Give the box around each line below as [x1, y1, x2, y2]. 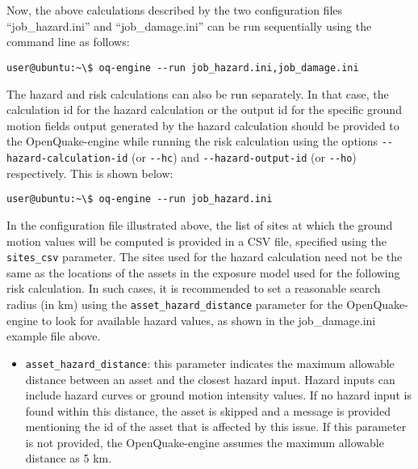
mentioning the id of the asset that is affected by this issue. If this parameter [25, 418, 407, 435]
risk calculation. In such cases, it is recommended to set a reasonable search [6, 280, 381, 297]
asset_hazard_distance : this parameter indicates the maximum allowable [25, 354, 395, 371]
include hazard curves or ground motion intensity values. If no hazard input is [25, 387, 412, 404]
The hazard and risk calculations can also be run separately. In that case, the [6, 85, 389, 102]
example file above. [6, 327, 101, 344]
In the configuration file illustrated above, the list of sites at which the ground [6, 216, 393, 233]
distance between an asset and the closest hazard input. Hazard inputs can [25, 370, 395, 387]
